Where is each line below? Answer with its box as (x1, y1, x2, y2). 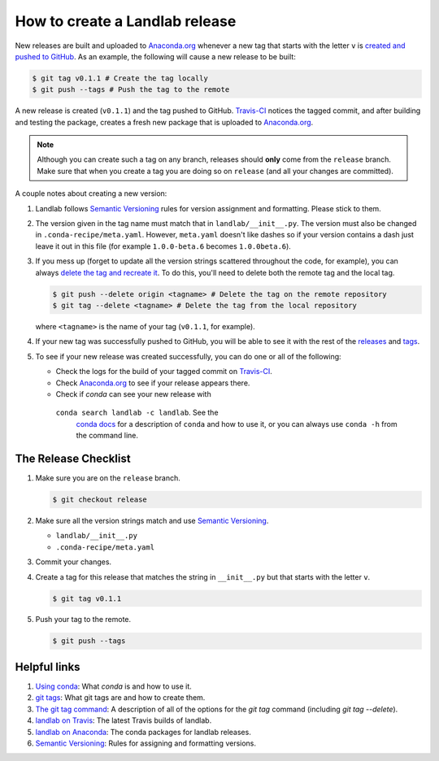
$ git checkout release (52, 494, 148, 504)
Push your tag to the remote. (35, 615, 132, 624)
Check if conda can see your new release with (55, 389, 211, 398)
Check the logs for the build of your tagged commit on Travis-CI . (55, 367, 272, 376)
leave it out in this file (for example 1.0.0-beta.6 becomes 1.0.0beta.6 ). (35, 241, 292, 251)
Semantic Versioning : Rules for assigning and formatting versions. (35, 738, 256, 748)
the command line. (76, 431, 138, 441)
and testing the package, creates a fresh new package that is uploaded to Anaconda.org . (15, 117, 314, 127)
